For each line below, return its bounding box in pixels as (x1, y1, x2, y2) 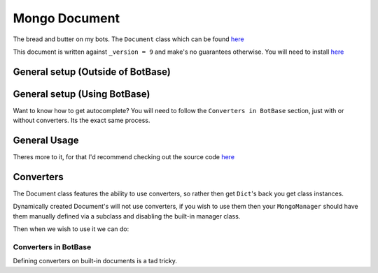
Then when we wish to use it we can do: (13, 225, 129, 233)
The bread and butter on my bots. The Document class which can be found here (13, 35, 244, 43)
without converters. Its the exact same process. (13, 116, 150, 125)
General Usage (13, 135, 80, 147)
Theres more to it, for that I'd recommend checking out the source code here (13, 153, 234, 161)
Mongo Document (13, 10, 120, 26)
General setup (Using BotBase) (13, 88, 150, 100)
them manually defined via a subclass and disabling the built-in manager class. (13, 212, 241, 220)
